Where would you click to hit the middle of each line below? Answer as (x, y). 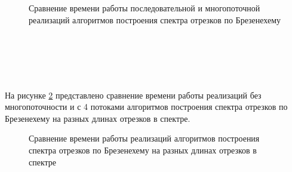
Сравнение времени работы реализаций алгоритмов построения (144, 138)
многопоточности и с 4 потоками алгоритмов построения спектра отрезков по (146, 107)
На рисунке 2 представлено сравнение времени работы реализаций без (133, 95)
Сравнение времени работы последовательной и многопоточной (145, 8)
